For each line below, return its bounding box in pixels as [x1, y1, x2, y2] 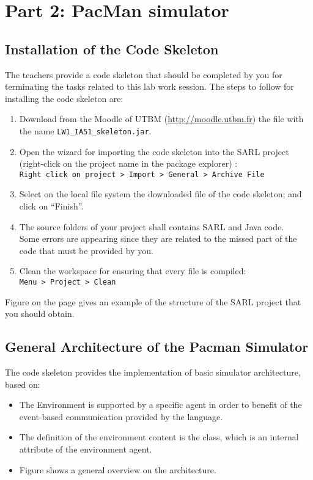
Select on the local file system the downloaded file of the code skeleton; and [19, 187, 302, 200]
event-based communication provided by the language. [19, 410, 223, 423]
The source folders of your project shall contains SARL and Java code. [19, 220, 284, 233]
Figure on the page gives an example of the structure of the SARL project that [5, 295, 301, 308]
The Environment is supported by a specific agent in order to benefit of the [19, 398, 302, 411]
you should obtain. [5, 307, 75, 320]
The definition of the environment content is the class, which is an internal [19, 431, 299, 443]
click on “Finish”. [19, 200, 84, 213]
